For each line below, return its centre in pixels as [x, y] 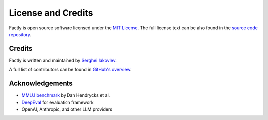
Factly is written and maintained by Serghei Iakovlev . [63, 60]
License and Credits [51, 13]
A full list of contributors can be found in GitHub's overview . [70, 70]
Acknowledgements [41, 84]
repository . [20, 34]
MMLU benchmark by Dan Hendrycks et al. [66, 95]
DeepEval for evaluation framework [58, 102]
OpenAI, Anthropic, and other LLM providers [67, 109]
